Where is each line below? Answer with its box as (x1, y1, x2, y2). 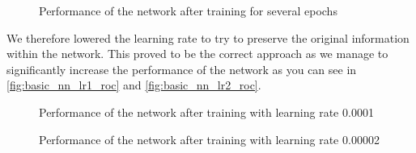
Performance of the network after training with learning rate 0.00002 (39, 130, 380, 147)
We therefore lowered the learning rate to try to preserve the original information (6, 29, 410, 46)
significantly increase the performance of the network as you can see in (6, 60, 357, 77)
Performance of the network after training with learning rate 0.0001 (39, 103, 374, 120)
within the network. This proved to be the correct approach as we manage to (6, 45, 388, 62)
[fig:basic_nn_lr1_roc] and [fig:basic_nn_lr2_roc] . (6, 76, 261, 93)
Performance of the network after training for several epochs (39, 2, 337, 19)
